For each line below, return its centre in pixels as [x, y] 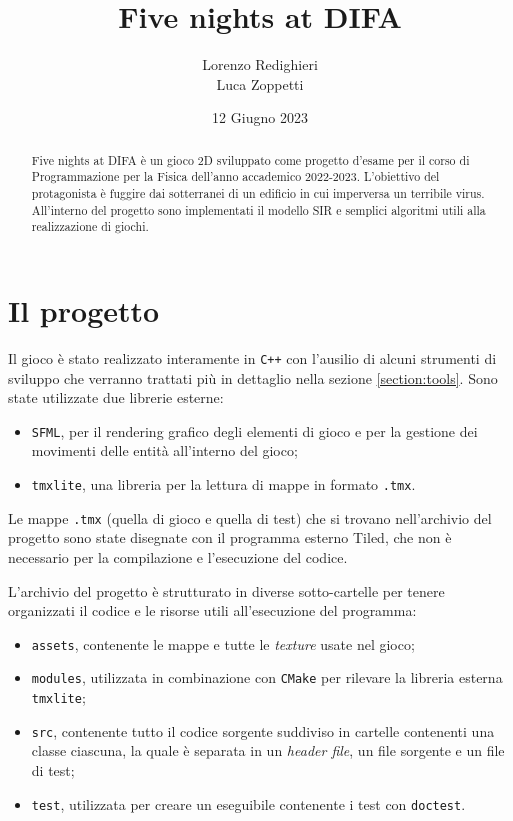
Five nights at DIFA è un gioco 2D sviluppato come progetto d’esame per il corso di [250, 159]
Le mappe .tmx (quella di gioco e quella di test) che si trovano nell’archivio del [250, 517]
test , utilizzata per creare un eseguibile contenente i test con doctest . [248, 803]
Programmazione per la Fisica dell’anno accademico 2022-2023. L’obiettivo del [235, 176]
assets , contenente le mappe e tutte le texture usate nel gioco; [223, 643]
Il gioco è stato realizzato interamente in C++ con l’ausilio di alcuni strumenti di [252, 357]
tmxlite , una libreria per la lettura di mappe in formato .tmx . [223, 484]
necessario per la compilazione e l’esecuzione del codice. [178, 556]
